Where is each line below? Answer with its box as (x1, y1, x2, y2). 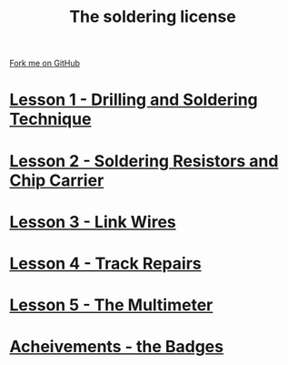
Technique (9, 109, 92, 129)
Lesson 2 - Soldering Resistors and (9, 150, 279, 171)
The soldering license (69, 6, 236, 27)
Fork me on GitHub (9, 57, 80, 69)
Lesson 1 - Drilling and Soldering (9, 89, 259, 110)
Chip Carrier (9, 170, 104, 190)
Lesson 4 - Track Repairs (9, 253, 202, 274)
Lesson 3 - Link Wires (9, 211, 176, 232)
